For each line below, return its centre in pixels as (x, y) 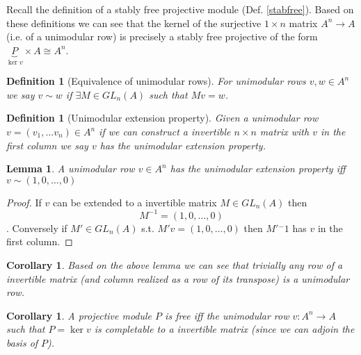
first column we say (47, 145)
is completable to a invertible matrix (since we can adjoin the (224, 329)
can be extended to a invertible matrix (135, 202)
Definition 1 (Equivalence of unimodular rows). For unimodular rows (156, 81)
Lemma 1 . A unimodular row (71, 168)
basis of (22, 343)
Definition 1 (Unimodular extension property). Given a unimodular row (162, 118)
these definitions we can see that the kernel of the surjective (134, 23)
